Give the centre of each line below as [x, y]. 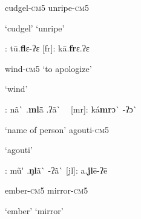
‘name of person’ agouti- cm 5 [57, 129]
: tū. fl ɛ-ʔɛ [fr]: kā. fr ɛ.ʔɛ [47, 48]
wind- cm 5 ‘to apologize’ [48, 68]
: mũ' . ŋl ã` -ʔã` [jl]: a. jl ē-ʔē [56, 170]
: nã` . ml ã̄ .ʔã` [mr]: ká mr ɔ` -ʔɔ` [71, 109]
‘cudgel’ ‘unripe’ [35, 28]
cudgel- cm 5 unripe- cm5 [47, 7]
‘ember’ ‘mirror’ [34, 210]
